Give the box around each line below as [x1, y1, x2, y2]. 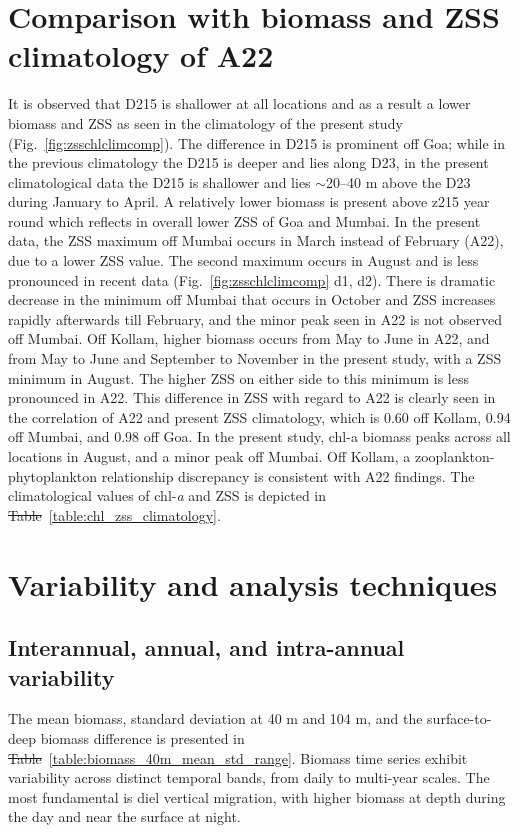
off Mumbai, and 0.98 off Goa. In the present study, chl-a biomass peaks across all [8, 426, 511, 447]
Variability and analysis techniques [8, 563, 498, 604]
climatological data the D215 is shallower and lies [8, 171, 311, 192]
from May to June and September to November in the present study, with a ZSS [8, 348, 502, 369]
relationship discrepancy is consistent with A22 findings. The [101, 465, 475, 486]
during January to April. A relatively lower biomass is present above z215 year [8, 191, 490, 212]
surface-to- [427, 708, 492, 729]
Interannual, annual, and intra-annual [8, 632, 405, 663]
